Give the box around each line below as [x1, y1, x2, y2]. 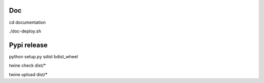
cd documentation [9, 19, 46, 25]
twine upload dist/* [9, 71, 48, 77]
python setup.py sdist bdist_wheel [9, 53, 78, 59]
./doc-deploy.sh [9, 28, 42, 34]
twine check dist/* [9, 63, 46, 68]
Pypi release [9, 41, 48, 49]
